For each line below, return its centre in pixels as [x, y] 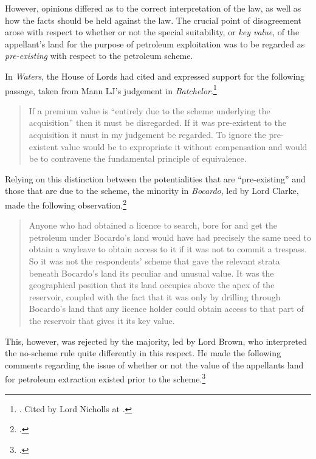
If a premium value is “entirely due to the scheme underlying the [149, 110]
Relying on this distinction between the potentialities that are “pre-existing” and [155, 178]
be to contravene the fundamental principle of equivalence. [138, 158]
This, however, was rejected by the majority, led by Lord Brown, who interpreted [156, 341]
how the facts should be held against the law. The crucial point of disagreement [153, 20]
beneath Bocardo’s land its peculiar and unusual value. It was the [151, 273]
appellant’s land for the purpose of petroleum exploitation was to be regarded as [155, 43]
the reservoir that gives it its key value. [102, 320]
